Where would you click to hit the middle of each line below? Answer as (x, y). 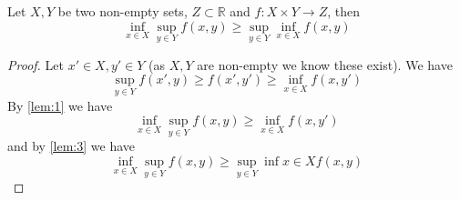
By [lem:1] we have (60, 105)
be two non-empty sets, (123, 11)
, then (344, 11)
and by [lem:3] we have (72, 146)
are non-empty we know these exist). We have (325, 64)
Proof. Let (36, 64)
